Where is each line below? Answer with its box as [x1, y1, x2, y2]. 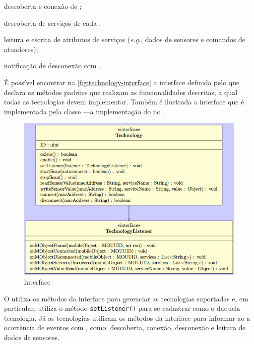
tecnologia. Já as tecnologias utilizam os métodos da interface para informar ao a [4, 312, 251, 323]
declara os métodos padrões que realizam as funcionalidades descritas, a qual [4, 87, 238, 97]
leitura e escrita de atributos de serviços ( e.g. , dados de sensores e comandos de [4, 34, 246, 45]
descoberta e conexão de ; [4, 1, 82, 11]
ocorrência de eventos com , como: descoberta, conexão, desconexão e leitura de [4, 322, 246, 333]
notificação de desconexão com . [4, 60, 101, 71]
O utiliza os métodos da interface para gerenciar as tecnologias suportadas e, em [4, 293, 249, 303]
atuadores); [4, 44, 38, 54]
